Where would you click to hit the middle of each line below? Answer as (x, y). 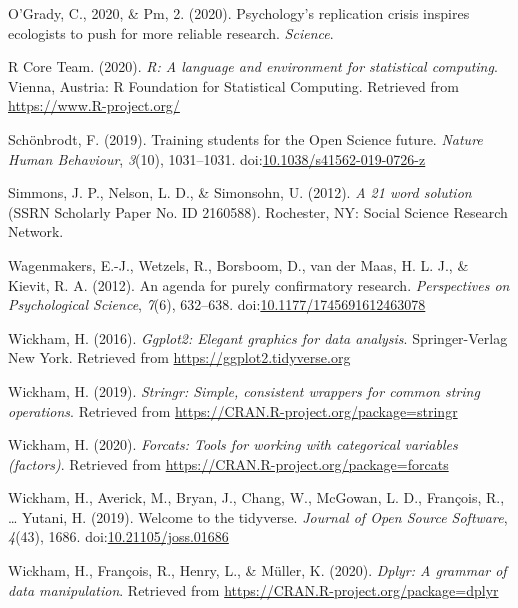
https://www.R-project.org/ (94, 105)
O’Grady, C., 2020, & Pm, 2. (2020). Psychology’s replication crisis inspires (239, 13)
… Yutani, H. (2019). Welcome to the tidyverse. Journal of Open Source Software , (258, 516)
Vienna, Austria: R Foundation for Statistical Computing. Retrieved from (233, 85)
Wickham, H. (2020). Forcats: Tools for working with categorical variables (233, 444)
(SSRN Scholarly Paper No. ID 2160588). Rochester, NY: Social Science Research (258, 211)
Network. (36, 231)
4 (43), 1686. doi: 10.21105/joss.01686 (118, 536)
